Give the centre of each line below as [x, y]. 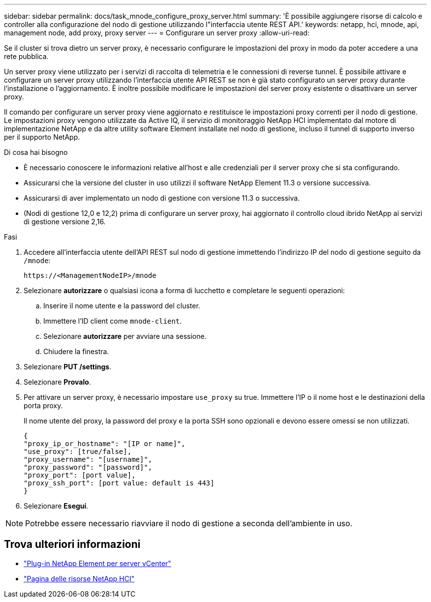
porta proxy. [43, 406]
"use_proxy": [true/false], [78, 451]
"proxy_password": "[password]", [88, 467]
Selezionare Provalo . [57, 382]
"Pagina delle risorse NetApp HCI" [79, 578]
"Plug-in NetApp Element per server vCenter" [97, 563]
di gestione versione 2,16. [65, 222]
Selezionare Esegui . [56, 506]
